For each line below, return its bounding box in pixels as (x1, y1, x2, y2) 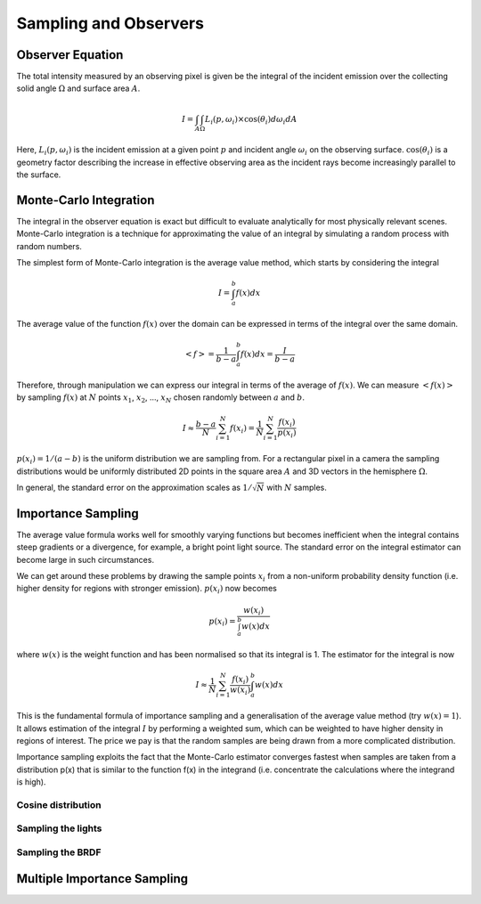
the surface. (16, 169, 61, 180)
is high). (16, 777, 46, 787)
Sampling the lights (16, 822, 102, 835)
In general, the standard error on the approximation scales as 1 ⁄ (16, 482, 251, 493)
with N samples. (266, 482, 327, 493)
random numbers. (16, 240, 82, 251)
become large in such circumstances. (16, 554, 155, 565)
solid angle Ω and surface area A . (16, 83, 141, 94)
